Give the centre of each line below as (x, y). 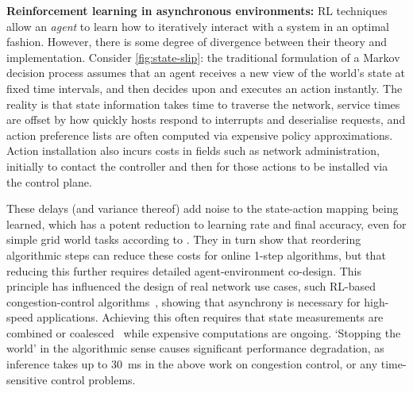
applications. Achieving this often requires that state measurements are (210, 317)
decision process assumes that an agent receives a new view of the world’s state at (206, 73)
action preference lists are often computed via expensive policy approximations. (200, 135)
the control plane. (49, 181)
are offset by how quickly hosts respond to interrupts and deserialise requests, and (206, 119)
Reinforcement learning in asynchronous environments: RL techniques (197, 10)
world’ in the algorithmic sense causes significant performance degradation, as (195, 348)
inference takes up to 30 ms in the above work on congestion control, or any (192, 364)
